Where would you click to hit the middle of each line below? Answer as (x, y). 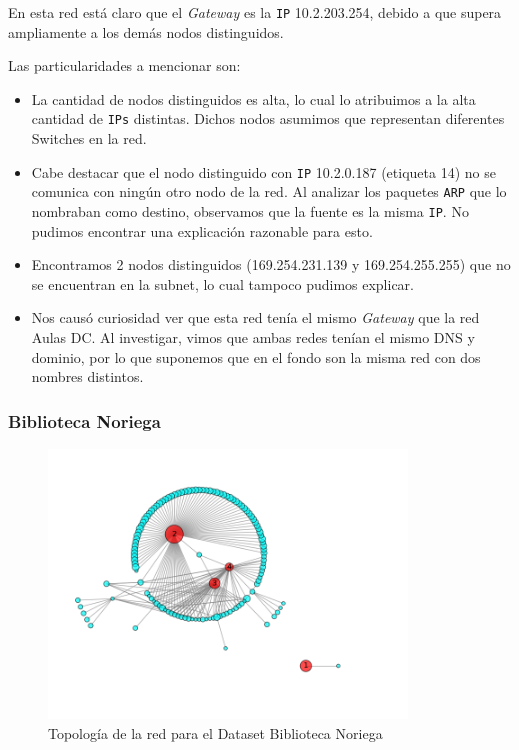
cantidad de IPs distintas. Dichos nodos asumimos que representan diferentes (268, 118)
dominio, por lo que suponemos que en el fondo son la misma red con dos (256, 356)
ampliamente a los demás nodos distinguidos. (146, 31)
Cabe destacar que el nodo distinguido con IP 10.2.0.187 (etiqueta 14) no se (263, 171)
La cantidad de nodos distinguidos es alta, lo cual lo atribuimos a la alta (253, 98)
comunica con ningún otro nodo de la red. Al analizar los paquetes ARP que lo (269, 191)
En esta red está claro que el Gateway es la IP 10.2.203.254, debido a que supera (255, 12)
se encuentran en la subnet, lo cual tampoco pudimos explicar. (222, 283)
